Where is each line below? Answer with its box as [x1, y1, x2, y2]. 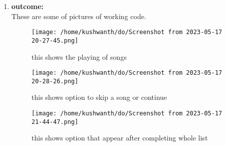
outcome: [11, 1, 44, 11]
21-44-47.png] [31, 118, 78, 125]
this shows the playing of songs [31, 51, 127, 62]
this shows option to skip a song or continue [31, 92, 167, 102]
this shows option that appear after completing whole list [31, 132, 208, 143]
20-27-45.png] [31, 37, 78, 44]
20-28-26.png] [31, 77, 78, 85]
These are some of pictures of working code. [11, 11, 147, 21]
